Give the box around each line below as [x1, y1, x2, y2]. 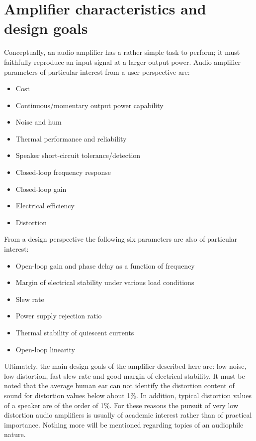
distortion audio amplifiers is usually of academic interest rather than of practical [4, 410, 252, 420]
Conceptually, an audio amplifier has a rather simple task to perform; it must [4, 47, 240, 57]
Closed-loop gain [15, 183, 67, 194]
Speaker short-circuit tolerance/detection [15, 150, 141, 160]
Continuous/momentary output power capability [15, 100, 164, 110]
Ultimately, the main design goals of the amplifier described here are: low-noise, [4, 361, 247, 371]
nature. [4, 429, 26, 440]
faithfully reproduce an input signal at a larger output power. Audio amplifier [4, 56, 241, 67]
